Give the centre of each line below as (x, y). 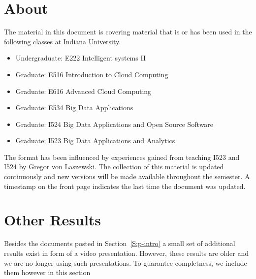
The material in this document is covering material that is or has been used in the (128, 32)
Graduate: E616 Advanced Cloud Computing (83, 91)
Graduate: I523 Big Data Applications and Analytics (95, 140)
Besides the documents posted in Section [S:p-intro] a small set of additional (120, 243)
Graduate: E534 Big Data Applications (74, 108)
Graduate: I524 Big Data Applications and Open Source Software (114, 124)
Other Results (53, 220)
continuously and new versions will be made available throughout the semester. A (127, 176)
